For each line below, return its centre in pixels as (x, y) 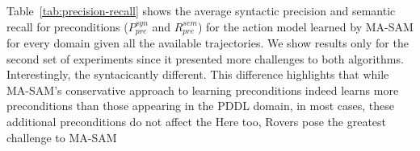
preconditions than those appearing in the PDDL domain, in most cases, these (201, 106)
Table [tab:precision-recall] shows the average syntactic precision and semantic (201, 10)
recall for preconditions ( (67, 26)
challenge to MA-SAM (62, 137)
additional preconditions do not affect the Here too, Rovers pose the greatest (197, 122)
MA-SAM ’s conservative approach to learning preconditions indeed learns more (203, 90)
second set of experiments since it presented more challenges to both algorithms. (205, 58)
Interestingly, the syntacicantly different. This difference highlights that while (198, 74)
